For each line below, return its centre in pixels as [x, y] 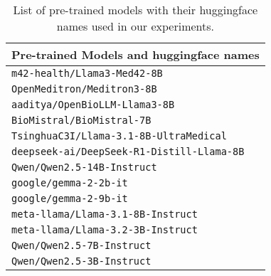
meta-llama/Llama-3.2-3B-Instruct [105, 230]
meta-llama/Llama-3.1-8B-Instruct [105, 214]
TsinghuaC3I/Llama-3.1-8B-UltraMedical [119, 136]
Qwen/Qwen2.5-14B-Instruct [84, 167]
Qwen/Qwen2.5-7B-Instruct [81, 245]
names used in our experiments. [135, 26]
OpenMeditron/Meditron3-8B [84, 89]
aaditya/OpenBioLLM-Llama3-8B [93, 105]
